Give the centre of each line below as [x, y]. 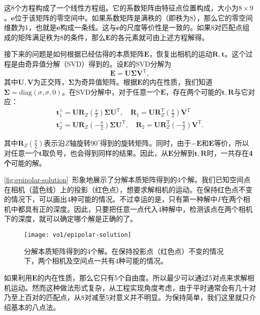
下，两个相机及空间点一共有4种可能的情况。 [96, 261]
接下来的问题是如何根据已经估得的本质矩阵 [74, 54]
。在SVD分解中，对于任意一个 [111, 91]
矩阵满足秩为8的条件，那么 [61, 37]
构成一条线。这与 [88, 27]
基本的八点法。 [35, 307]
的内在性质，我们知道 [178, 82]
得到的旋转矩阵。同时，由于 [146, 142]
